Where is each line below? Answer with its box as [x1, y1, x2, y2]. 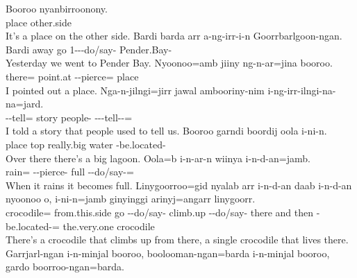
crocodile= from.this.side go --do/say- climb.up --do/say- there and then [6, 205, 313, 219]
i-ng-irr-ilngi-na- [267, 82, 336, 97]
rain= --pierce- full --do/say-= [6, 164, 134, 179]
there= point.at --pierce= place [6, 69, 139, 83]
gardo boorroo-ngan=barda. [6, 259, 124, 274]
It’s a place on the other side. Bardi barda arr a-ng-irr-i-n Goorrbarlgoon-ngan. [6, 28, 342, 43]
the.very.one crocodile [63, 218, 155, 233]
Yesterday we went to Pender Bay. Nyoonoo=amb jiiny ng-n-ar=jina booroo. [6, 55, 333, 70]
